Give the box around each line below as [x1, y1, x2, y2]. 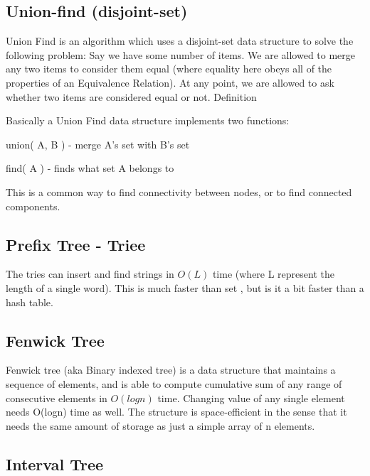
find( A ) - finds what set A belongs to [6, 161, 174, 175]
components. [6, 198, 60, 213]
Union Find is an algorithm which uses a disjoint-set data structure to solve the [6, 33, 354, 48]
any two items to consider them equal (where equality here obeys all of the [6, 61, 332, 76]
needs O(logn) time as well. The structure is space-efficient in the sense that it [6, 404, 347, 419]
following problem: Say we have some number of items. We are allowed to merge [6, 47, 356, 62]
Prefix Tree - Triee [6, 233, 146, 255]
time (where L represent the [212, 266, 334, 281]
